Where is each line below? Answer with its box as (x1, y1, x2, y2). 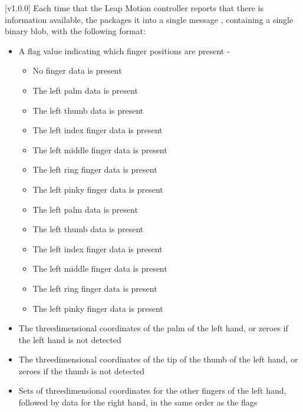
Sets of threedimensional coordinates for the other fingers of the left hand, (18, 384, 286, 397)
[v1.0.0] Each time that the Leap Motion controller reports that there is (5, 2, 264, 14)
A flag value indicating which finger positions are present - (18, 44, 230, 57)
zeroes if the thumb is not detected (18, 364, 145, 377)
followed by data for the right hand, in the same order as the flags (18, 396, 258, 408)
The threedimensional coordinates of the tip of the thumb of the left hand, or (18, 353, 298, 365)
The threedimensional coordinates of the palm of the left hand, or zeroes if (18, 322, 288, 334)
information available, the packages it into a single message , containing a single (5, 13, 294, 25)
